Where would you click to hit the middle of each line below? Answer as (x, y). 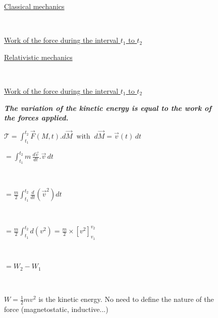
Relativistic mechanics (38, 57)
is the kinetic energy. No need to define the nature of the (126, 299)
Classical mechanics (34, 6)
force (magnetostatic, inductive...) (56, 309)
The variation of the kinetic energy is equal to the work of (108, 108)
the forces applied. (36, 118)
